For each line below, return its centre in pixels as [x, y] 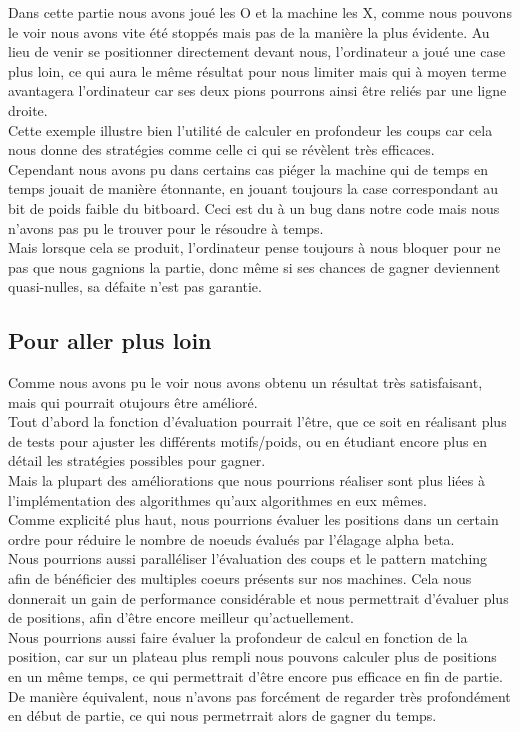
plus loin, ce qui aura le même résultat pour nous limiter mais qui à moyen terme [257, 70]
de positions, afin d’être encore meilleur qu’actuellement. [181, 617]
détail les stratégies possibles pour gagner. [137, 460]
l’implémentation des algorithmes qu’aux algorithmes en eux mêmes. [217, 499]
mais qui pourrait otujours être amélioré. [133, 401]
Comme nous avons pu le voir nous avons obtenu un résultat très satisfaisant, [245, 382]
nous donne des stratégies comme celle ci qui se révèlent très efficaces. [221, 149]
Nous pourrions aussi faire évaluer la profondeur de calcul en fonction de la [238, 636]
